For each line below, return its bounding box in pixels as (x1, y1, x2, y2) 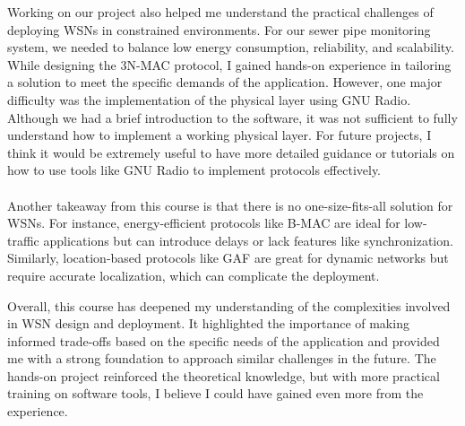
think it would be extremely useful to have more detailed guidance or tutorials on (7, 143, 455, 161)
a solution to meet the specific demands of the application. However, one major (7, 73, 443, 91)
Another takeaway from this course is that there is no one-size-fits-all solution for (7, 196, 453, 214)
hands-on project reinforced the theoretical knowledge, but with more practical (7, 366, 440, 385)
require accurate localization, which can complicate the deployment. (7, 265, 380, 284)
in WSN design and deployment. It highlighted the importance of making (7, 314, 409, 333)
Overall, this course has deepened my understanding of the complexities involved (7, 296, 451, 315)
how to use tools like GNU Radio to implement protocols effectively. (7, 161, 382, 179)
